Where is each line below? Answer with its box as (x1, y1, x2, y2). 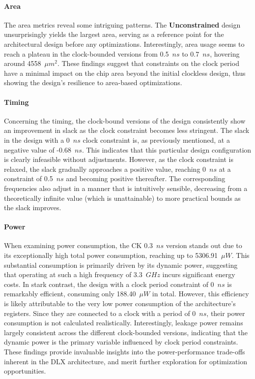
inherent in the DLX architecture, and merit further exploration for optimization (4, 356, 248, 366)
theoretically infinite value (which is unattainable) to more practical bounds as (4, 192, 241, 203)
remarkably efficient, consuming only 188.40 (4, 288, 136, 299)
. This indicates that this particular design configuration (82, 144, 252, 155)
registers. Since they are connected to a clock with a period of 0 (4, 308, 196, 318)
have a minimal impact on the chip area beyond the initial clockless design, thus (4, 67, 246, 78)
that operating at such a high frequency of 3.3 (4, 269, 142, 280)
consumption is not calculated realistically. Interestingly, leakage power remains (4, 317, 243, 328)
